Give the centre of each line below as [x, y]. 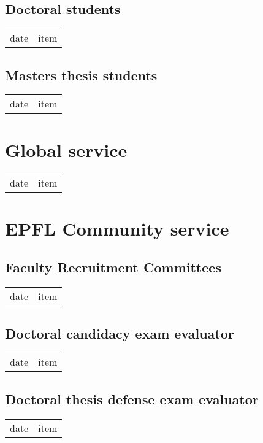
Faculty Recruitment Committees [113, 267]
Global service [66, 149]
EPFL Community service [117, 228]
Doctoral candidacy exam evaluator [120, 333]
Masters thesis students [81, 75]
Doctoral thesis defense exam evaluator [132, 399]
